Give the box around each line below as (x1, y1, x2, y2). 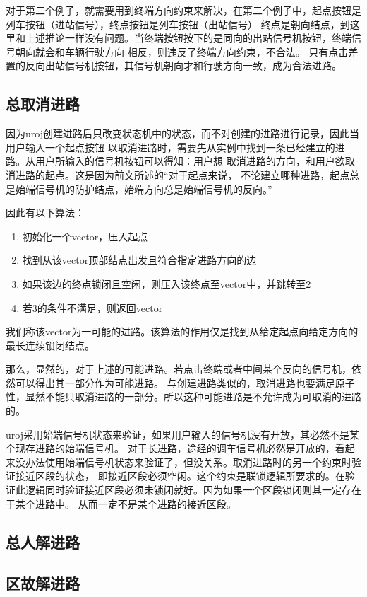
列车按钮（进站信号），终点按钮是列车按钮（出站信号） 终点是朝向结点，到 (6, 16, 350, 31)
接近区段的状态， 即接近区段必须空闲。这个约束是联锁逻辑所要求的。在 (15, 468, 345, 483)
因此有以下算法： (6, 205, 85, 220)
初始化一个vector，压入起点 (22, 228, 148, 243)
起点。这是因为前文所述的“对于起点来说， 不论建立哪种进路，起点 (44, 167, 350, 182)
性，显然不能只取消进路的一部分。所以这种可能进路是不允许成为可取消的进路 (6, 389, 361, 404)
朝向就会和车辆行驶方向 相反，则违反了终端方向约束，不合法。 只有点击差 (15, 44, 359, 59)
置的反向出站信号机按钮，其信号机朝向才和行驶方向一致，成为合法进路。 (6, 58, 342, 73)
